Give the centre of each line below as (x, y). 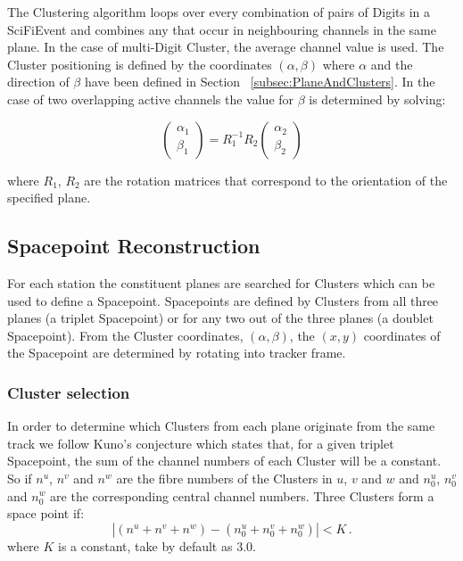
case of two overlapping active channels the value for (151, 99)
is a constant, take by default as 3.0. (157, 545)
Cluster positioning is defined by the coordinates (140, 64)
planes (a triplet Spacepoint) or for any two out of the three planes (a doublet (220, 318)
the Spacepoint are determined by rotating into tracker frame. (177, 353)
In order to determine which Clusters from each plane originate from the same (221, 426)
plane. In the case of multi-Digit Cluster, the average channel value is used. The (226, 47)
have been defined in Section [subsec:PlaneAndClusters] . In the (260, 82)
